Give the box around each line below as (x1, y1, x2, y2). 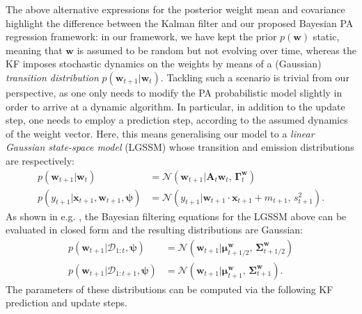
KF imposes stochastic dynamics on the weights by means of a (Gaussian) (6, 56, 322, 71)
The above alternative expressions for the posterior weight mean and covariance (6, 2, 345, 16)
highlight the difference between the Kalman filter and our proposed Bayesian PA (6, 15, 354, 30)
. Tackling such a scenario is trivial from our (160, 69, 349, 84)
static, (313, 29, 340, 44)
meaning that (6, 42, 63, 57)
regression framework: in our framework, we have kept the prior (6, 29, 277, 44)
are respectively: (6, 153, 74, 167)
